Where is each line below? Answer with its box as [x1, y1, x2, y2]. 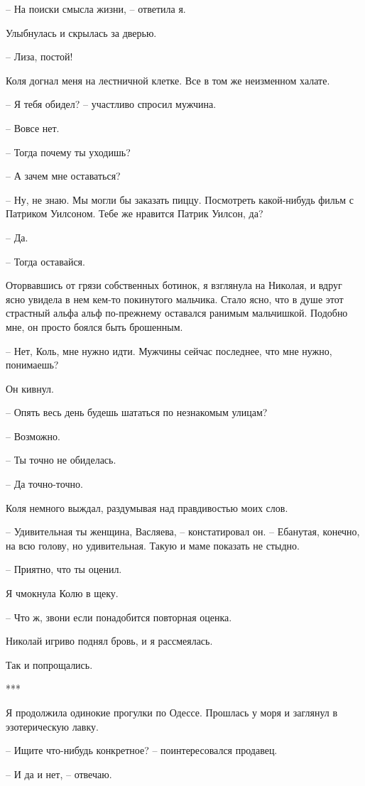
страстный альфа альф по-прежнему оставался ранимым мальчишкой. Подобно [6, 305, 348, 320]
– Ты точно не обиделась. [6, 452, 116, 467]
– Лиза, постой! [6, 49, 73, 64]
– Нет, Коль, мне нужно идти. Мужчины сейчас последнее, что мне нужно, [6, 343, 332, 358]
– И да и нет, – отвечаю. [6, 766, 112, 781]
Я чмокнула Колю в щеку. [6, 586, 119, 601]
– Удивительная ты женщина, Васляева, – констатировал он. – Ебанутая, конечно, [6, 524, 360, 539]
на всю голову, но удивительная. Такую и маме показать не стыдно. [6, 537, 300, 552]
